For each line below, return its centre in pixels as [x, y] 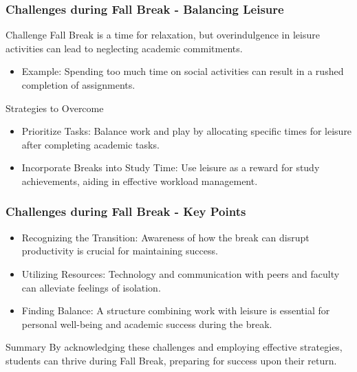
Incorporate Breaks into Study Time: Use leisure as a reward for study [171, 167]
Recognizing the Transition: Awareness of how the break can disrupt [165, 237]
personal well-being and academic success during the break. [147, 324]
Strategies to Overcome [55, 108]
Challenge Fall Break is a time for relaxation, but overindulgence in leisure [163, 35]
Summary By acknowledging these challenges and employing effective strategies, [174, 347]
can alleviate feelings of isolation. [91, 287]
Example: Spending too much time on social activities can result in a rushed [183, 71]
